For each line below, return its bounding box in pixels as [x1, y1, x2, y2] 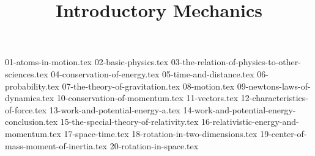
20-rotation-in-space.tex [109, 139, 199, 152]
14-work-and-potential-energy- [183, 103, 296, 116]
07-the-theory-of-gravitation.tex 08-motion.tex [62, 79, 235, 92]
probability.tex [5, 79, 59, 92]
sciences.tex [5, 67, 48, 80]
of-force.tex [5, 103, 47, 116]
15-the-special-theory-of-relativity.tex [60, 115, 199, 128]
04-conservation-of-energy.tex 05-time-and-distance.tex [51, 67, 254, 80]
